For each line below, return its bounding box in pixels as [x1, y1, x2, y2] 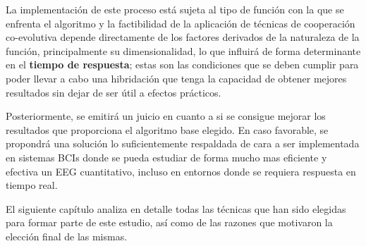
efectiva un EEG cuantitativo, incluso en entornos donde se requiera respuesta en [6, 164, 356, 178]
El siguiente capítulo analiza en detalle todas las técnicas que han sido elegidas [6, 201, 346, 216]
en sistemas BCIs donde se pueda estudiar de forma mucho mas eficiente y [6, 149, 327, 164]
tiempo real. [6, 178, 58, 192]
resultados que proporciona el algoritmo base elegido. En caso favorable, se [6, 122, 329, 137]
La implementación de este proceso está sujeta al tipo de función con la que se [6, 2, 344, 16]
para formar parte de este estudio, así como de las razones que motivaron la [6, 215, 333, 230]
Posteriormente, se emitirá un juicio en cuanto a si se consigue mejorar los [6, 109, 326, 123]
